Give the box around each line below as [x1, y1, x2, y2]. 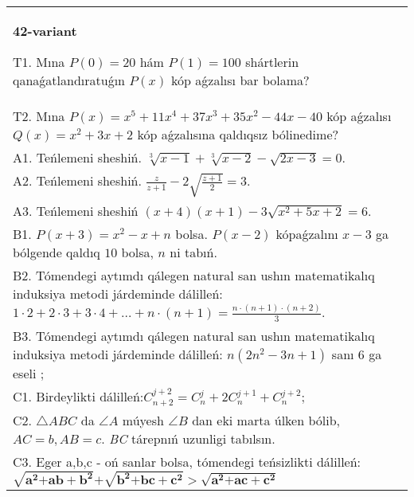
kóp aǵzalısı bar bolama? [171, 71, 310, 89]
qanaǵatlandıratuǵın [13, 71, 125, 89]
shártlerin [245, 53, 299, 71]
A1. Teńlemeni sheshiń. [13, 148, 142, 166]
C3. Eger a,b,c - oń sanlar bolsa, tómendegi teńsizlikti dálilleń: [13, 452, 361, 471]
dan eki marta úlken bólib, [192, 410, 341, 429]
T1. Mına [13, 53, 65, 71]
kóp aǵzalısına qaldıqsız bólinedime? [137, 125, 339, 143]
